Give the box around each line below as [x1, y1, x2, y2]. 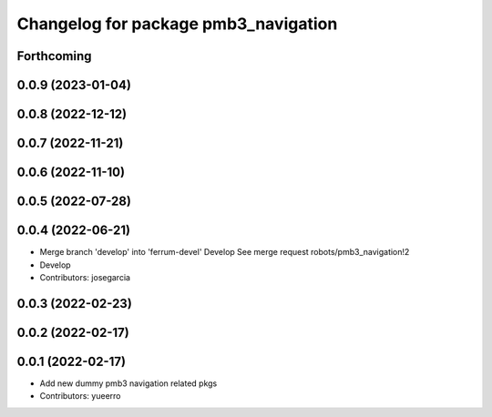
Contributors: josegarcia [39, 271, 131, 282]
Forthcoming [16, 48, 92, 64]
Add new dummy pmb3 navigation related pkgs [39, 378, 218, 389]
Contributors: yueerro [39, 391, 121, 402]
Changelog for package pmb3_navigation [16, 14, 338, 34]
